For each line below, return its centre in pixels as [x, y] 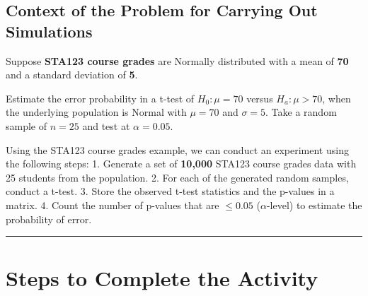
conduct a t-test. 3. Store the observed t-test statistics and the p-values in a [170, 191]
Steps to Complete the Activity [162, 278]
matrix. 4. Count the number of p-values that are [113, 205]
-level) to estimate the [314, 205]
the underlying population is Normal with [96, 112]
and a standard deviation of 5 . [72, 75]
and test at [106, 125]
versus [260, 98]
